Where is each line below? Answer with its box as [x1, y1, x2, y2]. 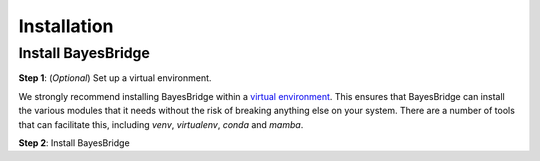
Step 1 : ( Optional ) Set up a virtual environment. [18, 72, 212, 84]
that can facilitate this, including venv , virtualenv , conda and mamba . [18, 118, 304, 130]
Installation [18, 15, 114, 37]
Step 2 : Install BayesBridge [18, 136, 130, 149]
